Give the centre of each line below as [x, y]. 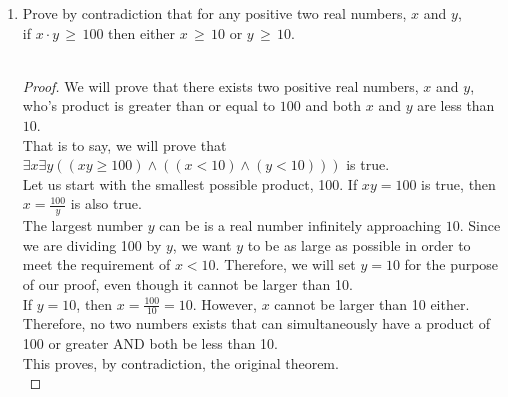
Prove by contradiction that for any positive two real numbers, [214, 13]
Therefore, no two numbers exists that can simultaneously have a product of [256, 323]
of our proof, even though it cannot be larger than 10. [187, 283]
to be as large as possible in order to [359, 244]
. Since [480, 225]
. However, [225, 303]
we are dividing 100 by [92, 244]
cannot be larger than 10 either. [372, 303]
